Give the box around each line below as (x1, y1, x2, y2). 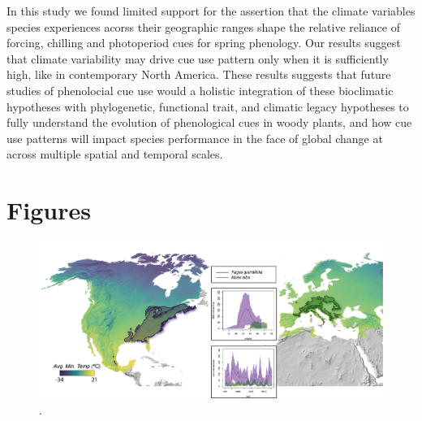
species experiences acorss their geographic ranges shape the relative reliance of (6, 18, 400, 35)
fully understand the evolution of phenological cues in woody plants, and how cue (6, 114, 412, 131)
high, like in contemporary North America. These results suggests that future (6, 66, 391, 83)
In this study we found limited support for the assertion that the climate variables (6, 2, 416, 19)
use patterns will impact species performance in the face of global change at (6, 129, 383, 146)
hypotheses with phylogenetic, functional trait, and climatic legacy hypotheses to (6, 98, 409, 115)
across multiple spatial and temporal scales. (6, 145, 223, 163)
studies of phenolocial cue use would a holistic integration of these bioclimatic (6, 81, 394, 98)
